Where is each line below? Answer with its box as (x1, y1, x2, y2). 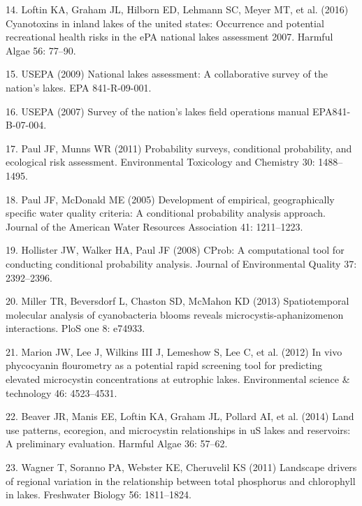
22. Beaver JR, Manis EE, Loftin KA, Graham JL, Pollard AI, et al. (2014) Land (6, 409, 354, 424)
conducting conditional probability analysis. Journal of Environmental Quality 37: (6, 256, 357, 270)
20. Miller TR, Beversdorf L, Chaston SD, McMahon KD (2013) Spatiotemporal (6, 294, 349, 308)
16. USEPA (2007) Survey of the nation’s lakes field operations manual (6, 103, 310, 118)
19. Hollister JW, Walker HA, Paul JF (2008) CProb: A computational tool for (6, 243, 345, 257)
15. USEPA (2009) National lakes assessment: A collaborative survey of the (6, 66, 328, 81)
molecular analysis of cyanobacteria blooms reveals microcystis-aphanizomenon (6, 307, 344, 321)
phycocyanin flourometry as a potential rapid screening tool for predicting (6, 358, 323, 373)
